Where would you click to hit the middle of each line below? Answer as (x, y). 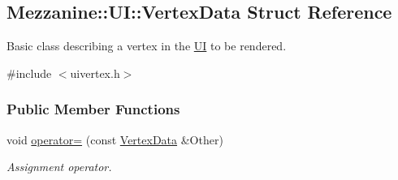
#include (29, 73)
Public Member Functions (93, 109)
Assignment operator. (59, 167)
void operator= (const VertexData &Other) (115, 139)
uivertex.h (95, 73)
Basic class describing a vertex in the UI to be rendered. (147, 46)
